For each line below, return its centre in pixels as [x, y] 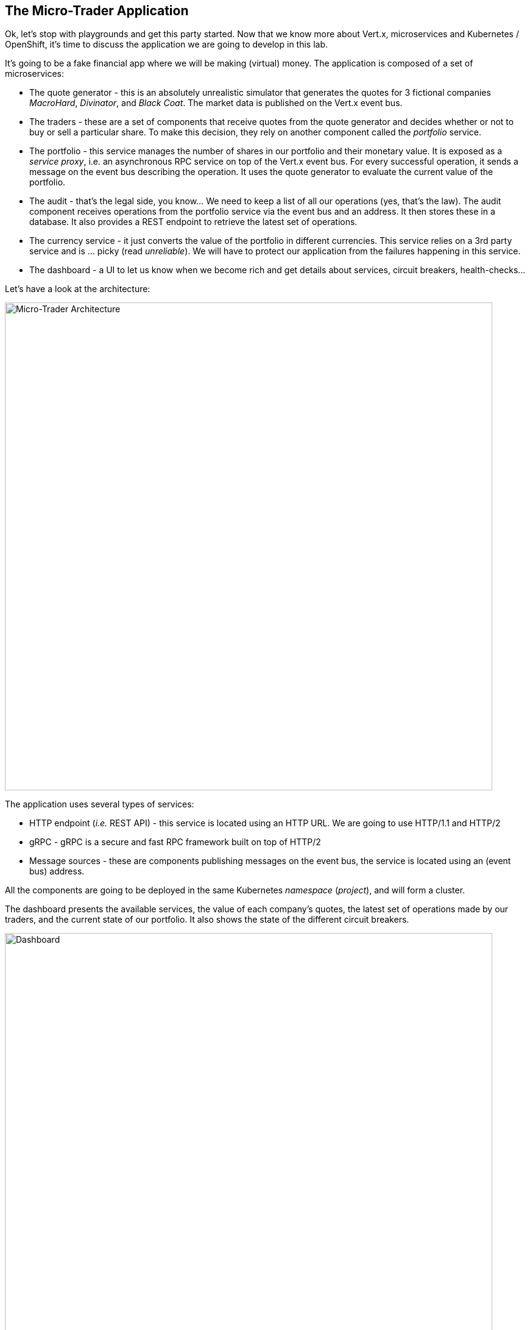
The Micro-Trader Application [97, 11]
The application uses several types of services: [100, 804]
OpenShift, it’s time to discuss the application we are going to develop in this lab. [167, 45]
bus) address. [57, 871]
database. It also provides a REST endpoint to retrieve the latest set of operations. [193, 222]
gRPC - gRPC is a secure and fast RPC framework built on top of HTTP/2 [175, 842]
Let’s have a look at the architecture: [78, 289]
